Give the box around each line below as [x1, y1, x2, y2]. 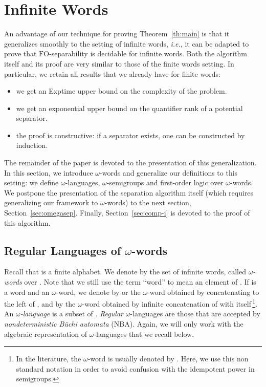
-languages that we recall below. [94, 328, 194, 339]
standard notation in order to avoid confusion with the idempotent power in [16, 363, 255, 374]
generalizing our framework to [4, 197, 98, 208]
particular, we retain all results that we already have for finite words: [4, 68, 220, 79]
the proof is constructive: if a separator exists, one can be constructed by [16, 130, 245, 140]
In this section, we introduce [4, 167, 93, 178]
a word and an [4, 286, 50, 297]
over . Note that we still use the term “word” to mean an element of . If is [24, 276, 256, 287]
